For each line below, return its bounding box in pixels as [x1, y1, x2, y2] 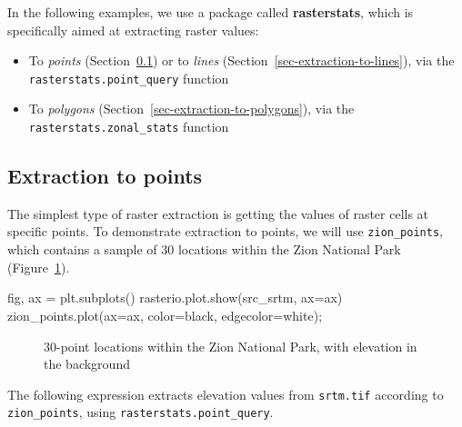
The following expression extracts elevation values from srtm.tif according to [7, 384, 444, 403]
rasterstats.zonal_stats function [28, 117, 229, 136]
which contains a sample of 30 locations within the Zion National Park [7, 240, 401, 259]
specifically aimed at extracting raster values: [7, 20, 259, 39]
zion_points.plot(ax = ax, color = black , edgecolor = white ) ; [7, 305, 323, 324]
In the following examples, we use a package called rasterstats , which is [7, 3, 414, 21]
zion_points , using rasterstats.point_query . [7, 402, 274, 422]
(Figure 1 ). [7, 257, 70, 276]
